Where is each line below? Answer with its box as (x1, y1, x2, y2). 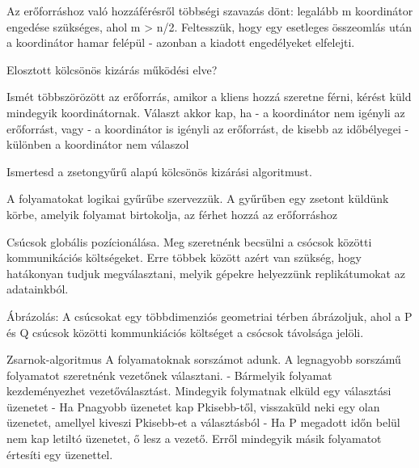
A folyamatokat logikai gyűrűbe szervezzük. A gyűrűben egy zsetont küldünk (6, 190, 389, 207)
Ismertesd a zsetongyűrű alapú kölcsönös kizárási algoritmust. (6, 162, 312, 179)
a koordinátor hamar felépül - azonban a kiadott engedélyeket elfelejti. (6, 34, 355, 51)
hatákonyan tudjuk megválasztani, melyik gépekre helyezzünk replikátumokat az (6, 264, 405, 281)
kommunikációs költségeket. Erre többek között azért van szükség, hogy (6, 249, 362, 266)
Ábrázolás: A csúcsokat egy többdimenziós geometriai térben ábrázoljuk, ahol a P (6, 307, 413, 324)
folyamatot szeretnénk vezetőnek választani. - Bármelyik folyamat (6, 366, 332, 383)
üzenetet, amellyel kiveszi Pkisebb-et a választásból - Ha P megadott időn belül (6, 414, 400, 431)
